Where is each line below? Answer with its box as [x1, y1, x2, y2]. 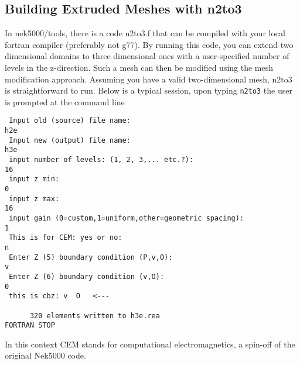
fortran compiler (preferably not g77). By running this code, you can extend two [5, 38, 294, 50]
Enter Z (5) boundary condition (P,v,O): [9, 253, 173, 261]
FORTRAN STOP [5, 321, 55, 330]
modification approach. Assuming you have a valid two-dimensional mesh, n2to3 [5, 73, 292, 85]
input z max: [9, 194, 60, 203]
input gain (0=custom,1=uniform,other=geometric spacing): [9, 214, 244, 222]
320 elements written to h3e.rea [29, 311, 160, 320]
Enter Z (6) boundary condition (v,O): [9, 272, 165, 281]
